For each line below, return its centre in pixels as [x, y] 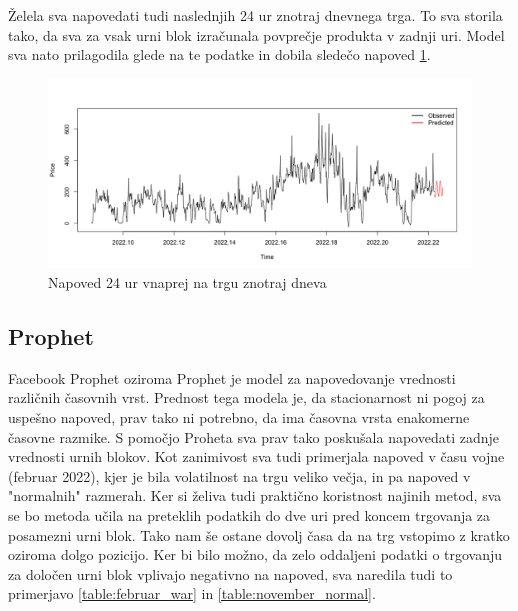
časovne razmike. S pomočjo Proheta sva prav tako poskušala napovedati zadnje [254, 436]
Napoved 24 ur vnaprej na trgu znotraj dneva [187, 282]
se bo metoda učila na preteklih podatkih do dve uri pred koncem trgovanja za [249, 514]
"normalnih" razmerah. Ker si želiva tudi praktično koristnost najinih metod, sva [255, 495]
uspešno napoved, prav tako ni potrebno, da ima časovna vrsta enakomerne [239, 417]
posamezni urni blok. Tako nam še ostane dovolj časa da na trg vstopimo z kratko [259, 534]
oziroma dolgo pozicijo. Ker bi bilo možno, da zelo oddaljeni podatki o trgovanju [255, 554]
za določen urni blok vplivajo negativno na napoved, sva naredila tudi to [230, 573]
